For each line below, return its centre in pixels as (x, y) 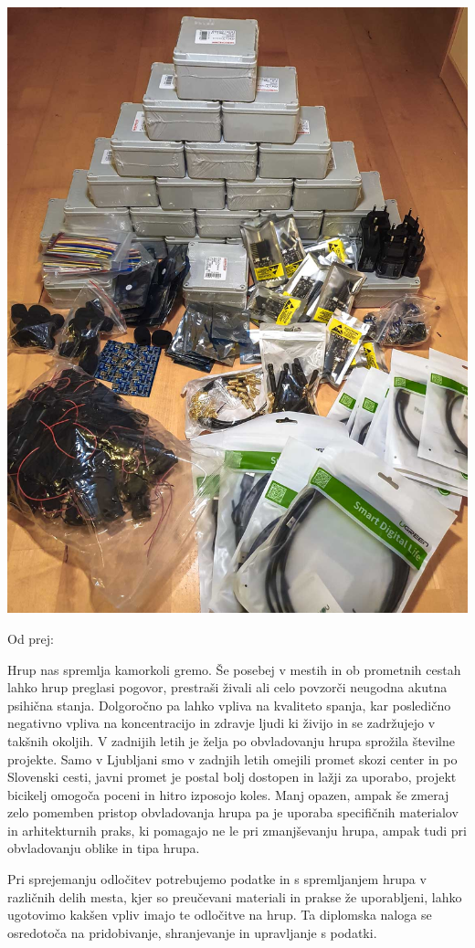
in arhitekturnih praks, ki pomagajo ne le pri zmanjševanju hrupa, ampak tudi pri (237, 830)
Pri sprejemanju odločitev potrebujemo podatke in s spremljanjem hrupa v (217, 879)
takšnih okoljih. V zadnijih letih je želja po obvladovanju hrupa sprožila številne (231, 740)
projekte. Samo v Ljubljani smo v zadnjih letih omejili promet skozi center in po (232, 758)
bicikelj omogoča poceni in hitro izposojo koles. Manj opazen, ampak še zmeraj (228, 794)
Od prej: (31, 638)
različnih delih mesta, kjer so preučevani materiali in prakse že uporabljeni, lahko (235, 896)
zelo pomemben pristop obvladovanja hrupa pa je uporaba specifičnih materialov (233, 812)
